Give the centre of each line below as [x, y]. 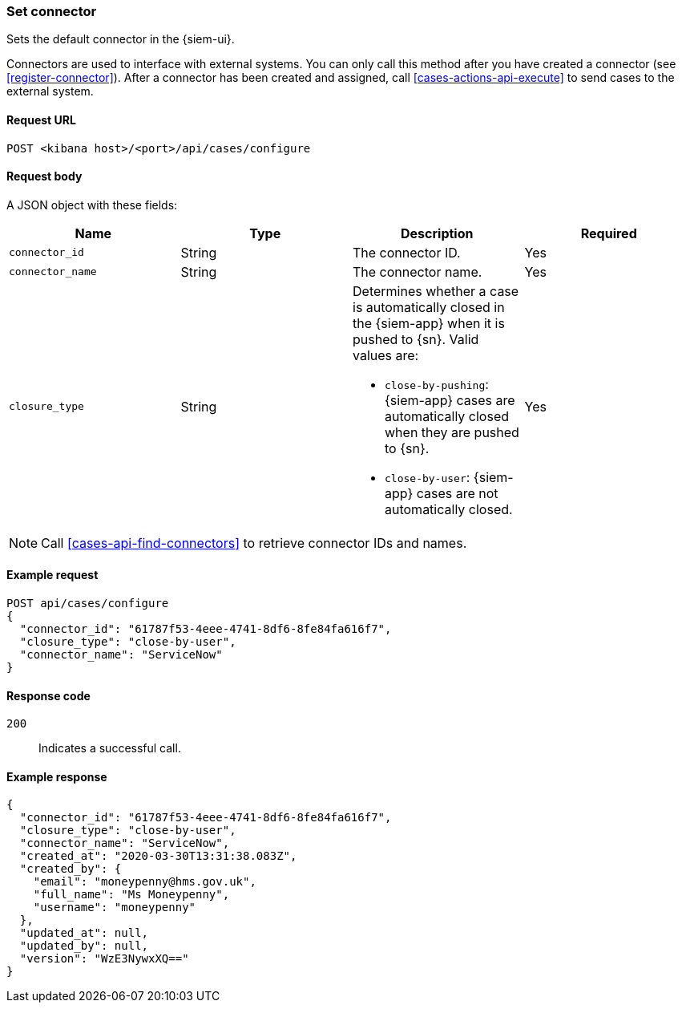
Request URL [41, 120]
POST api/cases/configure [88, 604]
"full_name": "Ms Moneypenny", [131, 895]
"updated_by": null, [84, 946]
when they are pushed [452, 432]
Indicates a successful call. [110, 748]
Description [437, 233]
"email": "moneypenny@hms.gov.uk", [145, 882]
